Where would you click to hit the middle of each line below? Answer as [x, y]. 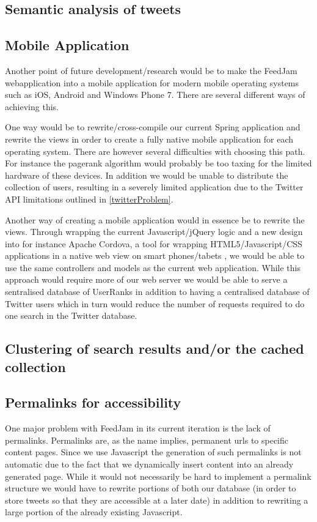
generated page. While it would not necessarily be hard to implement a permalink [158, 476]
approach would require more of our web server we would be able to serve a [146, 279]
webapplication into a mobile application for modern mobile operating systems [152, 82]
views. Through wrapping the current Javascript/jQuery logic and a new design [154, 232]
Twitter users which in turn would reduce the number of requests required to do [155, 303]
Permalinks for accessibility [93, 402]
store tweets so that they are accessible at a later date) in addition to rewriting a [157, 500]
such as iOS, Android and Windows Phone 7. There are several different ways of [155, 95]
